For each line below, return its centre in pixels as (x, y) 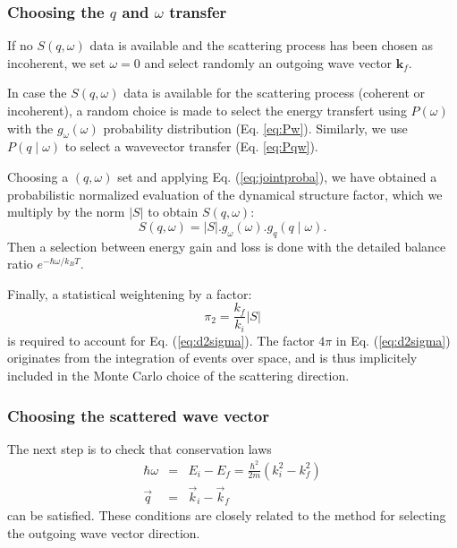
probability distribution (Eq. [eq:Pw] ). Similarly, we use (255, 128)
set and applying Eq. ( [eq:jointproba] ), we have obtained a (277, 176)
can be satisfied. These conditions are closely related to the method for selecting (227, 515)
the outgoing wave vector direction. (104, 532)
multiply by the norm (66, 212)
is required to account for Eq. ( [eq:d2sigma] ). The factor (161, 340)
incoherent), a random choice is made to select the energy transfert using (207, 110)
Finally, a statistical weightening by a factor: (130, 293)
